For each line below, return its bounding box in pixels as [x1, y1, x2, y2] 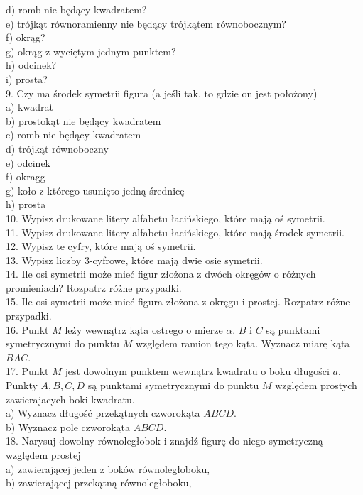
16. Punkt [6, 322, 49, 337]
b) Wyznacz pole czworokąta [6, 419, 131, 434]
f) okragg [6, 169, 45, 184]
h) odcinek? [6, 58, 57, 72]
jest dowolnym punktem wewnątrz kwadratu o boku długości [65, 364, 330, 379]
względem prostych [275, 378, 357, 393]
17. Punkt [6, 364, 49, 379]
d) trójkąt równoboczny [6, 141, 109, 156]
